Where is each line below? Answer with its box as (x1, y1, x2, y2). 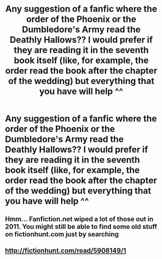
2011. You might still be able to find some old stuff (5, 222, 157, 231)
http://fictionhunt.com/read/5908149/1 (5, 246, 127, 255)
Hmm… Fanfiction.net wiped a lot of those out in (5, 215, 154, 223)
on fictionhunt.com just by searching (5, 230, 119, 238)
